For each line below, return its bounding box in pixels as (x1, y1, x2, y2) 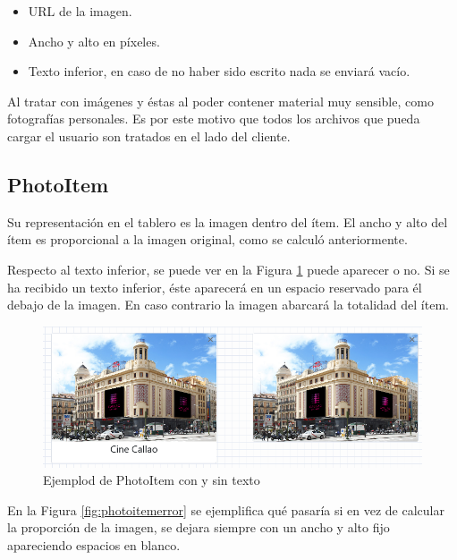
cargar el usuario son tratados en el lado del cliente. (7, 126, 291, 145)
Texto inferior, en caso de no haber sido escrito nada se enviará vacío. (28, 62, 410, 81)
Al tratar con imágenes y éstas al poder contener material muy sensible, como (7, 91, 434, 110)
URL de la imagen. (28, 2, 132, 20)
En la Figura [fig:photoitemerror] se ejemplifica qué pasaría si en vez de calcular (7, 500, 444, 519)
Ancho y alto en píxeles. (28, 31, 160, 50)
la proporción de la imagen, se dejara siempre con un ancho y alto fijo (7, 518, 390, 537)
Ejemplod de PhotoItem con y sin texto (43, 471, 260, 489)
